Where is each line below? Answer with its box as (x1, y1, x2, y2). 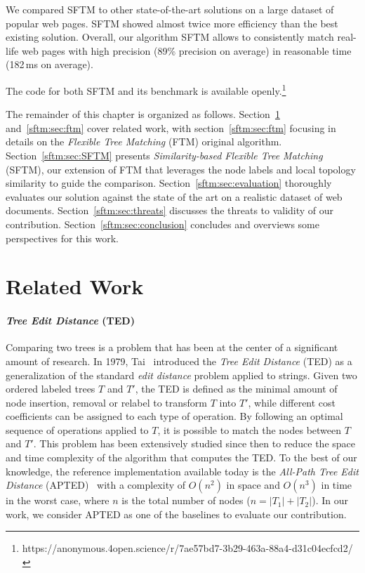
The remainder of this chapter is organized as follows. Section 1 (6, 107, 280, 121)
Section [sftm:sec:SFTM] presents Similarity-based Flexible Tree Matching (6, 148, 323, 162)
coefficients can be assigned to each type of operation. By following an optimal (6, 409, 343, 423)
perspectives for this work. (6, 230, 119, 245)
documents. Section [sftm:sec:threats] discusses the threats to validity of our (6, 203, 334, 218)
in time (321, 477, 352, 492)
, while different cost (248, 395, 336, 409)
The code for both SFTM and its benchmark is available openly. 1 (6, 81, 286, 98)
